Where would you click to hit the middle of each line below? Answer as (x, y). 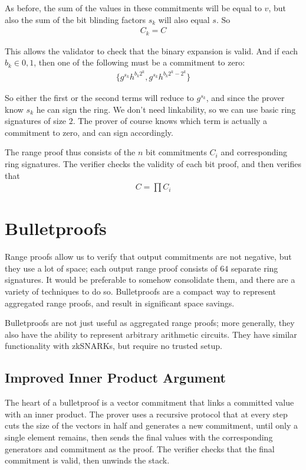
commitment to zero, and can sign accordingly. (89, 132)
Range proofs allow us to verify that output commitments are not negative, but (148, 257)
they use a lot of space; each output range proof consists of (111, 268)
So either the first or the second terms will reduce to (99, 97)
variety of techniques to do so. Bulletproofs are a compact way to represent (140, 291)
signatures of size (36, 121)
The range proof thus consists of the (70, 152)
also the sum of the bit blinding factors (75, 19)
